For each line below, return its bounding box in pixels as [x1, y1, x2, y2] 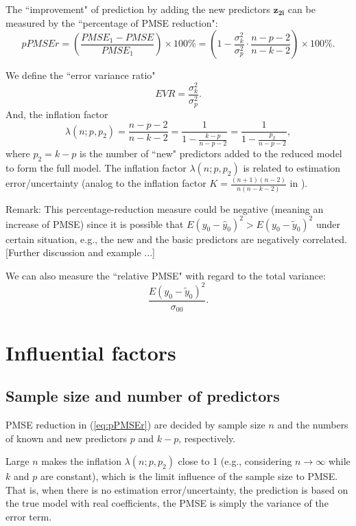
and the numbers [277, 418, 348, 431]
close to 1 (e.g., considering [178, 454, 292, 468]
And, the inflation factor [5, 106, 108, 121]
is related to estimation [243, 160, 341, 174]
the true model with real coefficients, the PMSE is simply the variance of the [5, 496, 329, 510]
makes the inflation [41, 454, 121, 468]
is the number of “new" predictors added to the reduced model [80, 146, 342, 161]
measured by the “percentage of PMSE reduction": [5, 15, 218, 30]
